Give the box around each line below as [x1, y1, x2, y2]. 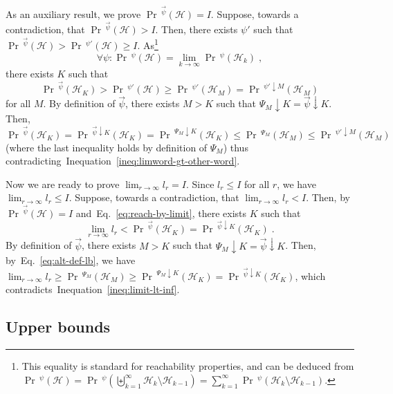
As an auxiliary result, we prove [6, 6, 141, 21]
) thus [223, 140, 248, 154]
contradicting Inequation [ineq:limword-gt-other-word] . [6, 153, 240, 168]
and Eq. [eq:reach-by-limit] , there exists [75, 205, 246, 220]
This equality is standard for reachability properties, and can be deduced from [21, 359, 354, 373]
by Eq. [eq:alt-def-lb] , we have [6, 253, 136, 268]
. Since [185, 176, 214, 191]
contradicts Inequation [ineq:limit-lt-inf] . [6, 282, 180, 297]
